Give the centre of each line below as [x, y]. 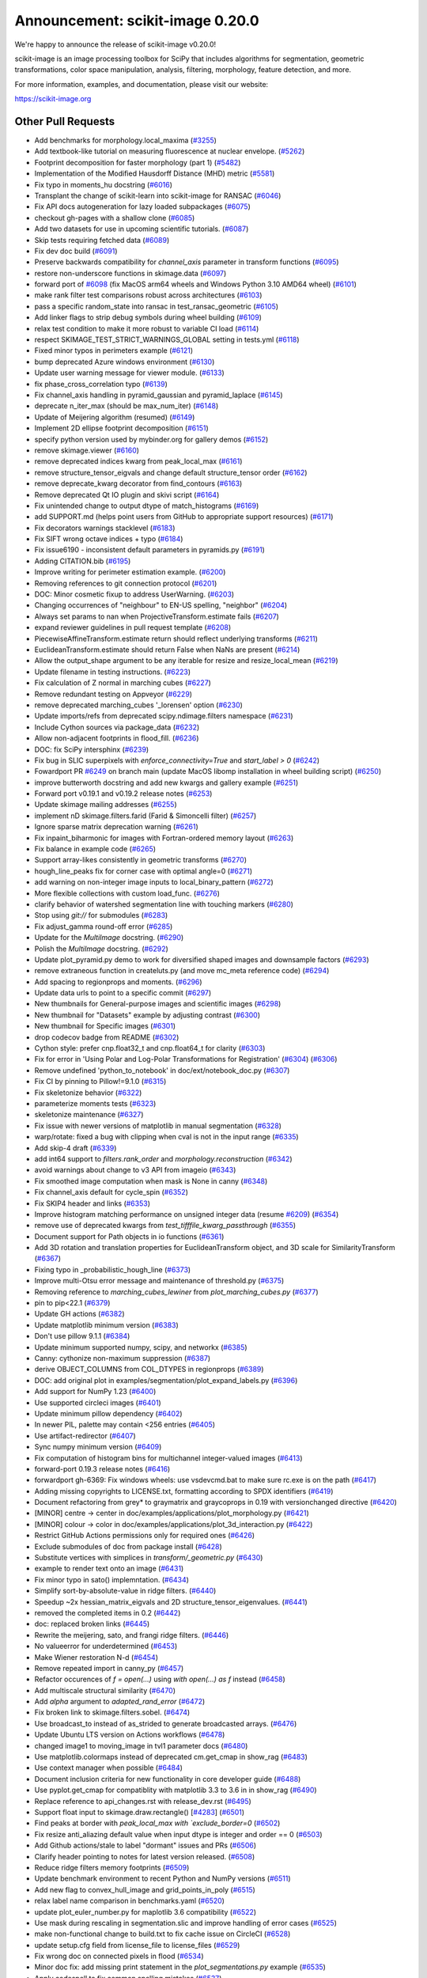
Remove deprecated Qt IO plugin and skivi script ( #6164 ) [127, 494]
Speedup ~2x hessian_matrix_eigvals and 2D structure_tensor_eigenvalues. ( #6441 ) [171, 1601]
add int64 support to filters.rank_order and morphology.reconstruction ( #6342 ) [163, 1158]
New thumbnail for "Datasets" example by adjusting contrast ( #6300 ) [147, 1015]
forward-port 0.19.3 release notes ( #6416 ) [102, 1468]
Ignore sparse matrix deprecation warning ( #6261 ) [116, 827]
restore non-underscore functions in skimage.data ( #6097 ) [130, 273]
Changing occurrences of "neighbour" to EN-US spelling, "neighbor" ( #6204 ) [161, 605]
